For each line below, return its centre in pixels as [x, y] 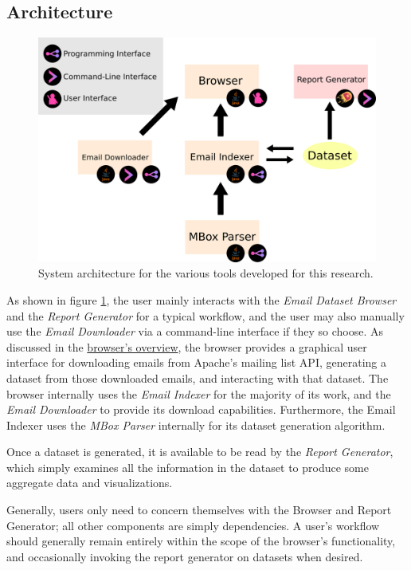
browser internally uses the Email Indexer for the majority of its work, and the [199, 393]
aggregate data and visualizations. [90, 483]
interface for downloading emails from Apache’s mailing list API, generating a [196, 362]
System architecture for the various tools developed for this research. [206, 273]
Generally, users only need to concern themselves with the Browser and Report [199, 510]
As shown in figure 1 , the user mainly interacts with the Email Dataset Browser [202, 299]
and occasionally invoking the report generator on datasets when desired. [185, 556]
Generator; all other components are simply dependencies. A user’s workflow [193, 525]
